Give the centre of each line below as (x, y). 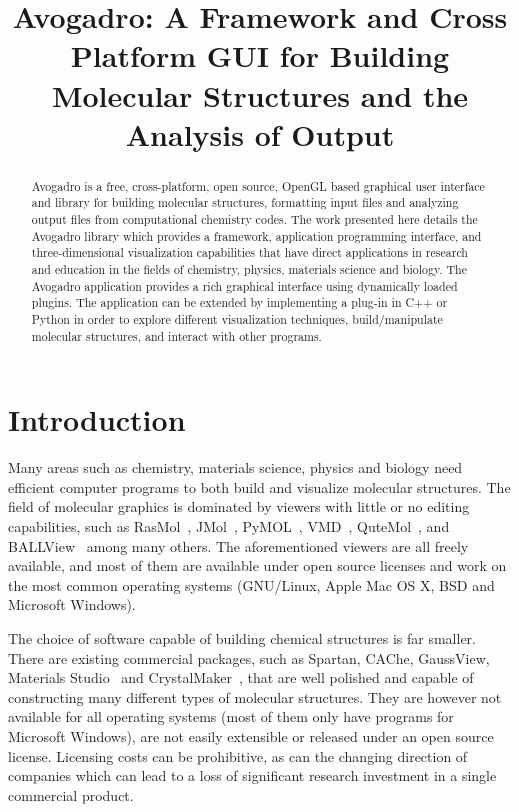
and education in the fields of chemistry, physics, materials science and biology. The (249, 269)
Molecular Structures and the (260, 94)
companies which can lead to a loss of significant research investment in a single (252, 775)
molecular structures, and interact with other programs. (176, 335)
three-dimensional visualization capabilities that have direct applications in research (249, 252)
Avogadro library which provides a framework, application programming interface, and (256, 235)
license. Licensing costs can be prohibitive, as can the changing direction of (238, 755)
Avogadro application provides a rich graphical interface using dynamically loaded (244, 285)
